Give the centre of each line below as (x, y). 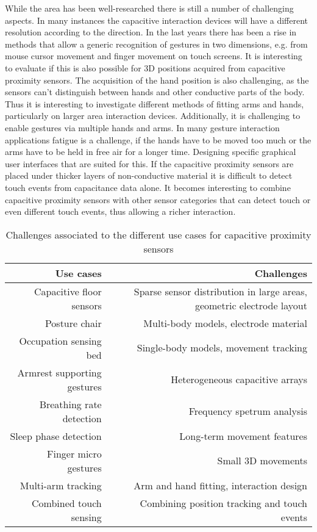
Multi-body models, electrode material (225, 323)
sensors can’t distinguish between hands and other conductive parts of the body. (155, 92)
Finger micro (74, 453)
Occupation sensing (60, 340)
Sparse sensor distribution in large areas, (220, 291)
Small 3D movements (262, 461)
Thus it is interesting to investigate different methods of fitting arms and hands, (155, 103)
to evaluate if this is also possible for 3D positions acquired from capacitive (145, 67)
